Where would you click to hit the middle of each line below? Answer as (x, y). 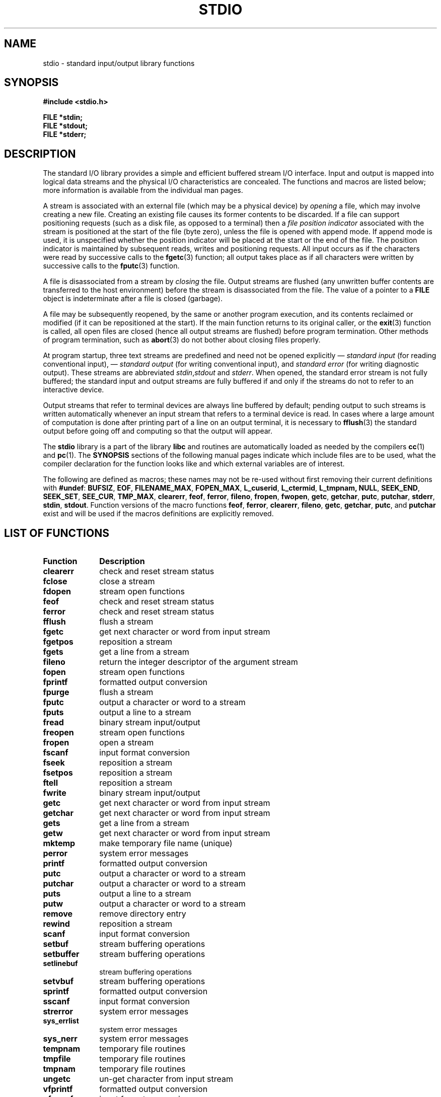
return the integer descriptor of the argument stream (199, 662)
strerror (58, 1012)
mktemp (59, 843)
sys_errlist (61, 1021)
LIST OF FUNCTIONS (57, 533)
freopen (58, 733)
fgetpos (58, 642)
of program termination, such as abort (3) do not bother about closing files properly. (182, 340)
